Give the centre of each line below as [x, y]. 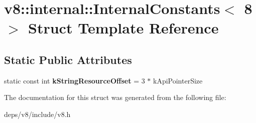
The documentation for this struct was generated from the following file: [115, 97]
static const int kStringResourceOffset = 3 [75, 80]
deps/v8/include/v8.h [37, 114]
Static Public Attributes [68, 59]
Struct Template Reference [123, 28]
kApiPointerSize [178, 80]
